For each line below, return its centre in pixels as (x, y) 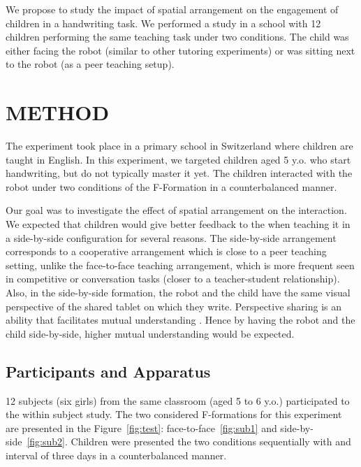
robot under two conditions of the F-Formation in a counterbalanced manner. (171, 186)
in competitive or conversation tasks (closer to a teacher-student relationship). (173, 279)
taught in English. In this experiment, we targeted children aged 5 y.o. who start (178, 159)
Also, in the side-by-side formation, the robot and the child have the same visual (178, 293)
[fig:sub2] (46, 441)
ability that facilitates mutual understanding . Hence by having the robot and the (180, 320)
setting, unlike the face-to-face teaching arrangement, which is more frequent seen (180, 265)
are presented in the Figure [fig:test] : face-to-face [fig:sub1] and (141, 428)
